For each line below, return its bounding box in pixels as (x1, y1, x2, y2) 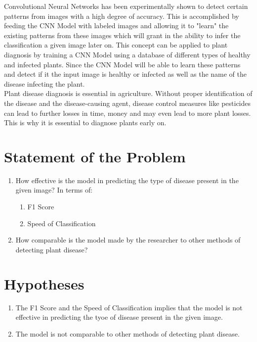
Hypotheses (4, 273, 85, 293)
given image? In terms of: (15, 185, 93, 195)
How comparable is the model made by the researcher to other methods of (15, 235, 241, 245)
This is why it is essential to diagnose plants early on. (4, 117, 167, 128)
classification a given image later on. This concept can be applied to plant (4, 40, 228, 50)
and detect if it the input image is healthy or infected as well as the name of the (4, 69, 247, 79)
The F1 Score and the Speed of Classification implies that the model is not (15, 302, 243, 312)
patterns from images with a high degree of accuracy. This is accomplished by (4, 10, 239, 21)
